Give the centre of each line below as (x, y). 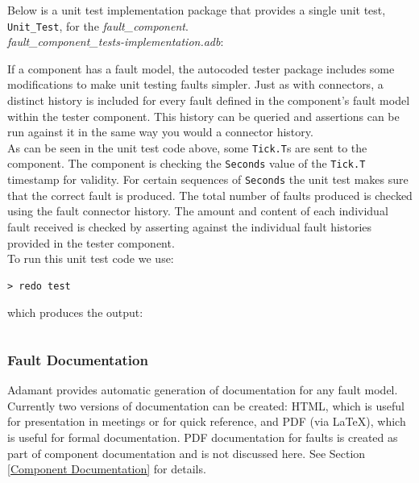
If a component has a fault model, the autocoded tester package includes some (201, 68)
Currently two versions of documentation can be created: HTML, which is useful (206, 405)
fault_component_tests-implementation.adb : (116, 42)
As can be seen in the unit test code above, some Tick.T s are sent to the (187, 147)
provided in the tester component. (91, 242)
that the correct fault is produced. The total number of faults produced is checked (210, 195)
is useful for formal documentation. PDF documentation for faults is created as (203, 437)
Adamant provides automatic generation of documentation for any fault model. (203, 390)
